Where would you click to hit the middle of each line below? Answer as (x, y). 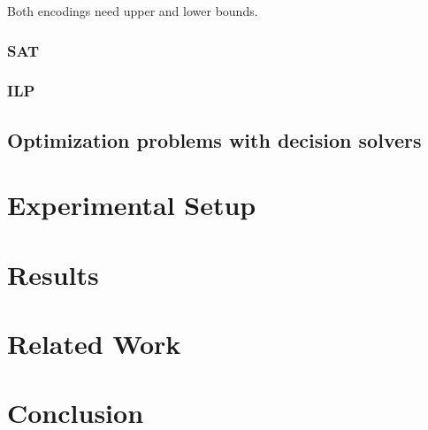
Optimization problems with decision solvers (214, 139)
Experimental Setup (132, 205)
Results (53, 274)
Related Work (94, 343)
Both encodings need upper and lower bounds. (133, 11)
